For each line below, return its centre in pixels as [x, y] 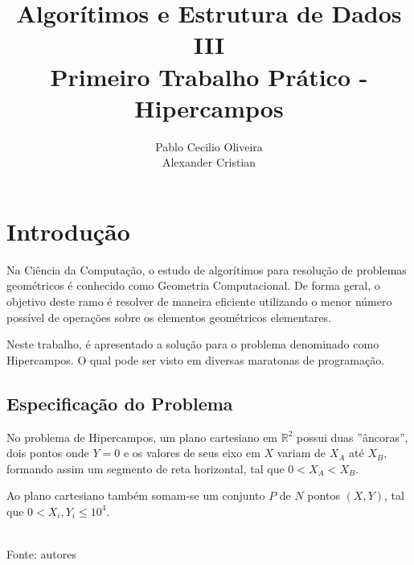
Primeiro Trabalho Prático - [209, 76]
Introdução [68, 231]
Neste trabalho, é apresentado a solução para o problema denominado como [193, 344]
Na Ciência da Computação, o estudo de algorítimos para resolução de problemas [207, 269]
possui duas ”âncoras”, [353, 437]
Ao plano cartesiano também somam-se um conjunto [136, 495]
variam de [301, 453]
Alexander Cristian [209, 162]
